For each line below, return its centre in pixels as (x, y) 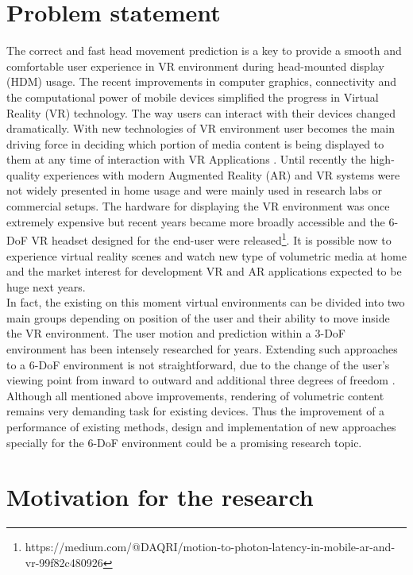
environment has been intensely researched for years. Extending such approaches (202, 349)
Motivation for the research (160, 497)
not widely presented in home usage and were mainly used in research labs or (195, 190)
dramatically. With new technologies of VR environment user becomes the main (201, 128)
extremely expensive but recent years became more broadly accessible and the (196, 221)
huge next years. (46, 286)
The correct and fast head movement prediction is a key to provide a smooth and (204, 50)
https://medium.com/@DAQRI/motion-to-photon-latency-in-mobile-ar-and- (210, 547)
